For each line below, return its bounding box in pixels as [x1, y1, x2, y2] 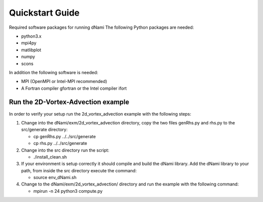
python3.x [21, 33, 41, 39]
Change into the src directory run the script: [21, 147, 110, 153]
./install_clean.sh [33, 154, 67, 160]
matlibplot [21, 47, 41, 53]
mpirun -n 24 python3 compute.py [33, 188, 103, 194]
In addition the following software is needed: [9, 69, 98, 75]
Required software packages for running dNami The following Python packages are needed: [9, 24, 194, 30]
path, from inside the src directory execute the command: [21, 167, 137, 173]
